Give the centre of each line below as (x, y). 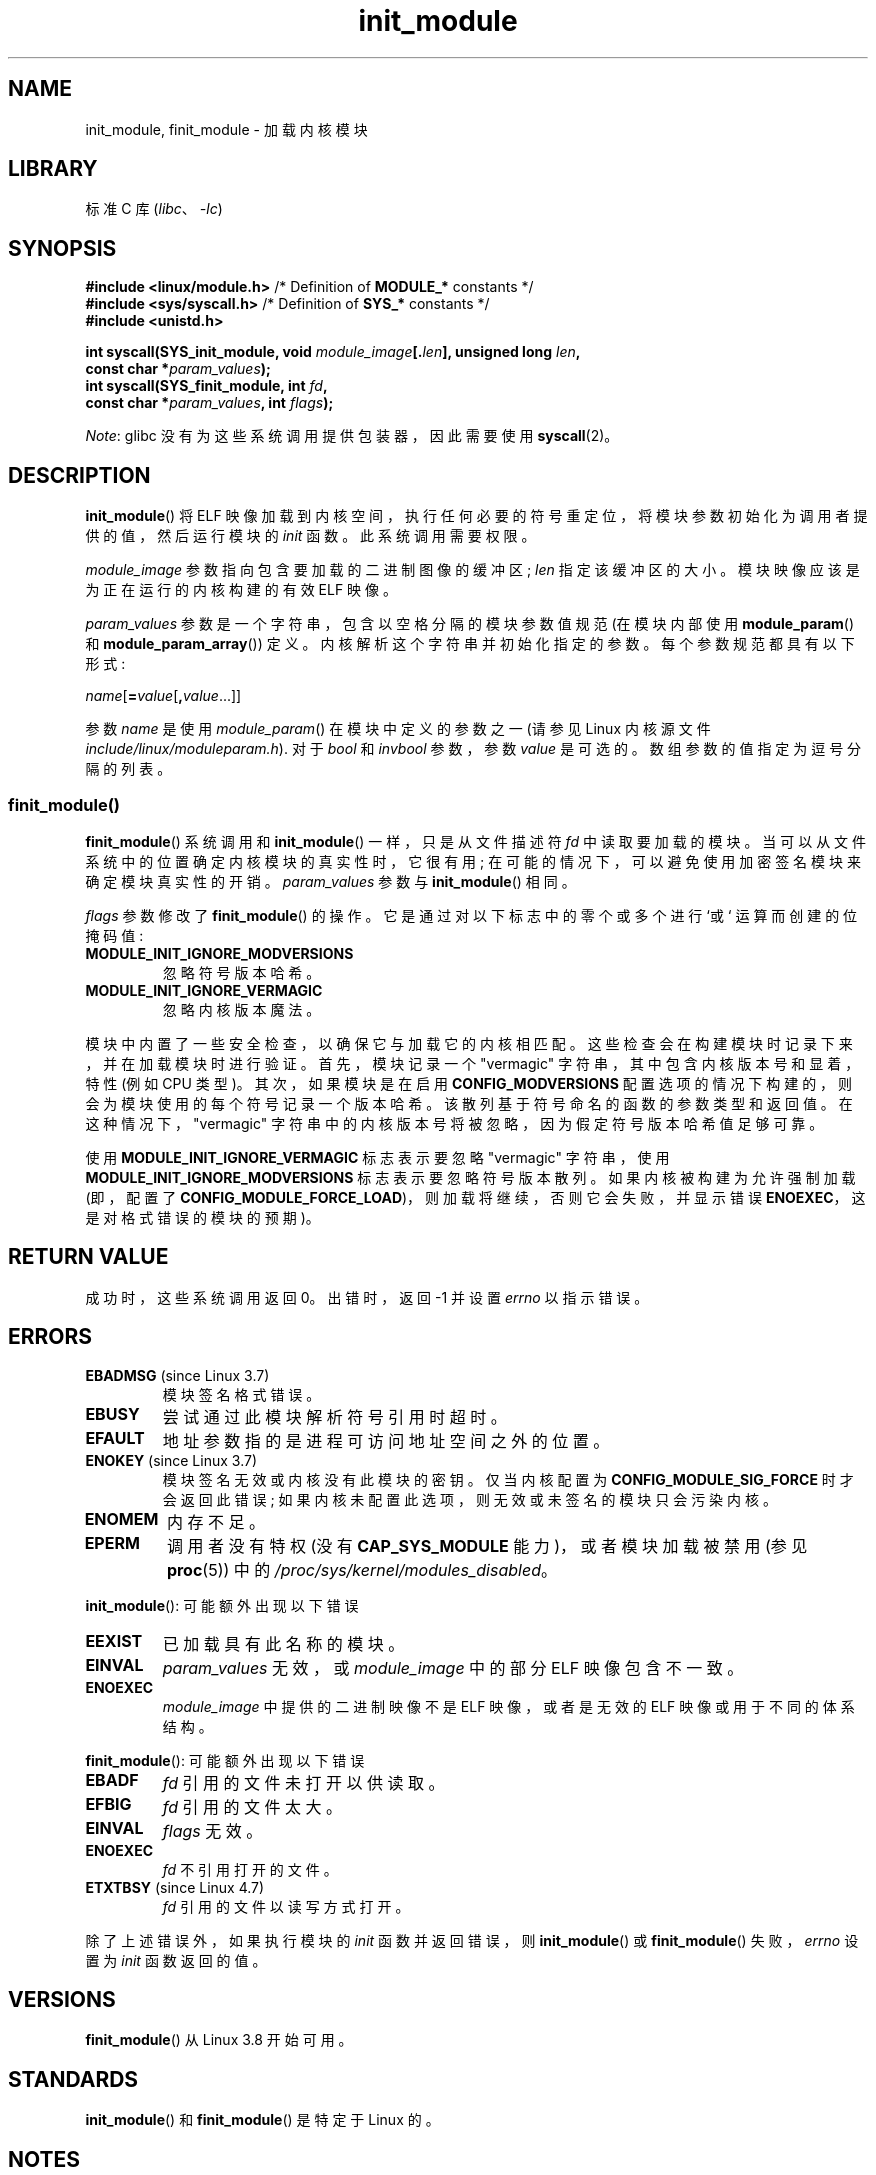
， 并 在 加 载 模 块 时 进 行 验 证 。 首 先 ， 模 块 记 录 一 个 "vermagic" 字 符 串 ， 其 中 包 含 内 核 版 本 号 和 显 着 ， (472, 1063)
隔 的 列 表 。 (128, 769)
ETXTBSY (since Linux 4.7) (175, 1887)
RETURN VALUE (88, 1257)
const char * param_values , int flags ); (209, 403)
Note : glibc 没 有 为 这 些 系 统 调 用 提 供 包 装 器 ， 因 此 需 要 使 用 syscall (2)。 (352, 436)
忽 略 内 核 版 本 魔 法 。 (241, 1009)
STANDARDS (73, 2079)
